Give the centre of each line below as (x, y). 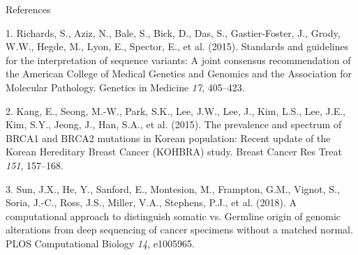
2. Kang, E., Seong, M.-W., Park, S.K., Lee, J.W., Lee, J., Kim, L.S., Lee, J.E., (176, 110)
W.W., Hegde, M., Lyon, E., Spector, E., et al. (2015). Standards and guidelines (177, 46)
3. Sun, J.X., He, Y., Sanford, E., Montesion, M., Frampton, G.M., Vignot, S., (173, 188)
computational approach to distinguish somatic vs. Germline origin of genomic (173, 216)
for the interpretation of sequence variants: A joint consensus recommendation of (178, 60)
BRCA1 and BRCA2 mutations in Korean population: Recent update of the (168, 138)
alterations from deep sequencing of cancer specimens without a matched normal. (179, 230)
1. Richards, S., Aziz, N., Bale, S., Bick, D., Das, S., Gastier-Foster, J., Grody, (173, 32)
